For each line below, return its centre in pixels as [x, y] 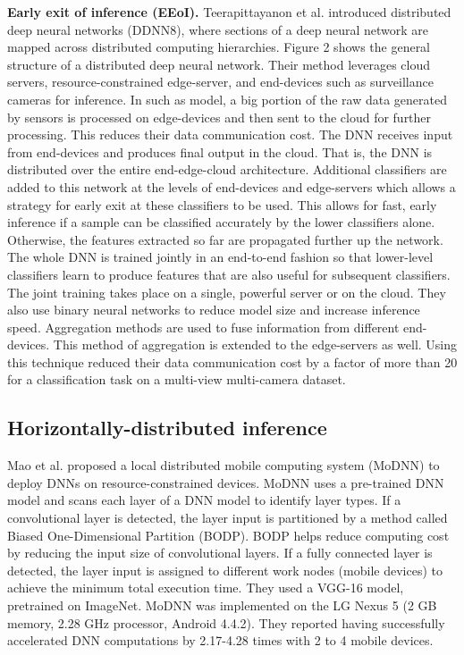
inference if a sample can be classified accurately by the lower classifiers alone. [221, 222]
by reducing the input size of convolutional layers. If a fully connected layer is [220, 553]
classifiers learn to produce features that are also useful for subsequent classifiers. [229, 274]
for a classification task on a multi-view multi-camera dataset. [177, 379]
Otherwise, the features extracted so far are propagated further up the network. [225, 239]
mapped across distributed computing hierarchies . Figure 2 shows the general [219, 47]
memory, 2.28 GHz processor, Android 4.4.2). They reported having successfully [226, 622]
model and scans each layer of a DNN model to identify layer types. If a [204, 500]
